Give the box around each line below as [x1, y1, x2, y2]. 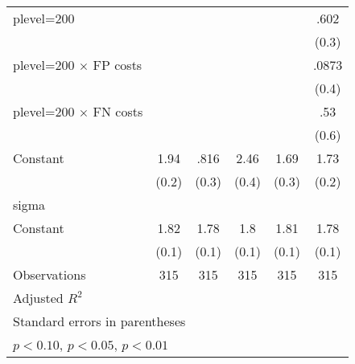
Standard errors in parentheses [13, 312, 186, 330]
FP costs [93, 55, 142, 74]
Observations [13, 265, 86, 284]
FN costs [93, 102, 143, 121]
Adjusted [13, 288, 64, 307]
